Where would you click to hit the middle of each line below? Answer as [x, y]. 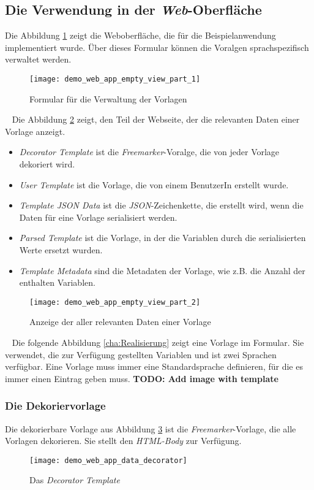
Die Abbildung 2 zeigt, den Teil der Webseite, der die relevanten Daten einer [156, 119]
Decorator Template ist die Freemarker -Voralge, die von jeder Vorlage [149, 152]
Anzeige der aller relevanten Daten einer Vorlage [120, 322]
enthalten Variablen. [57, 282]
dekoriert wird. [47, 164]
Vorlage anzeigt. [35, 131]
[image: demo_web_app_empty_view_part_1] [115, 79]
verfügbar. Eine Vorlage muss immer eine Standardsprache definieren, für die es [154, 366]
